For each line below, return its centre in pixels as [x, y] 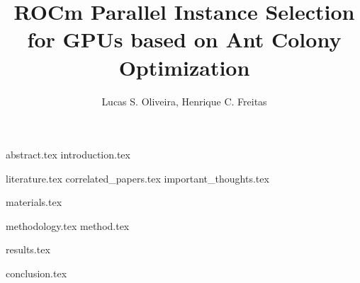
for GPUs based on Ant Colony [184, 39]
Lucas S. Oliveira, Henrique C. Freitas [184, 101]
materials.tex [34, 202]
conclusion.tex [36, 273]
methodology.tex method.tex [68, 225]
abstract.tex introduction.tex [68, 155]
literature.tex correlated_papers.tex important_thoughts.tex [137, 178]
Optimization [184, 67]
